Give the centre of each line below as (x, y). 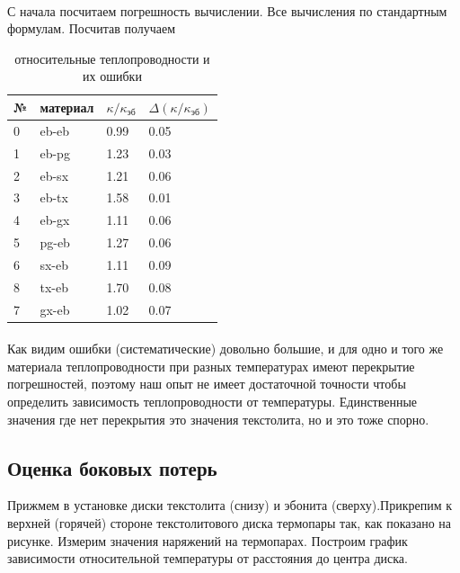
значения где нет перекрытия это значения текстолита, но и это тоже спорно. (218, 419)
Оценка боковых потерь (112, 467)
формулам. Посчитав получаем (92, 28)
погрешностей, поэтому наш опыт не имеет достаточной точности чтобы (207, 384)
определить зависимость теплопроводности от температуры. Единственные (212, 402)
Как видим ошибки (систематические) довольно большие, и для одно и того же (226, 349)
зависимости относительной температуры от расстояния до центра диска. (208, 558)
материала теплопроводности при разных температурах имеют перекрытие (211, 366)
